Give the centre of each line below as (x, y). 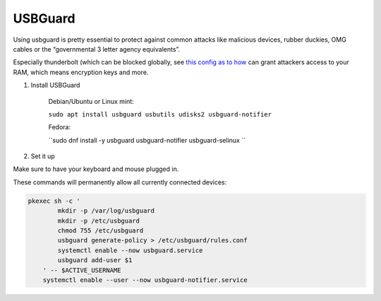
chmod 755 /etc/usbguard (101, 231)
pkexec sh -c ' (54, 201)
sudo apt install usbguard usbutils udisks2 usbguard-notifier (160, 114)
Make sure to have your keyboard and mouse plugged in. (96, 169)
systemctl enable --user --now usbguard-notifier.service (145, 280)
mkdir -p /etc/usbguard (99, 220)
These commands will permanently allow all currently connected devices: (120, 182)
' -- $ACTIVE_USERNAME (82, 270)
